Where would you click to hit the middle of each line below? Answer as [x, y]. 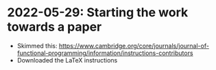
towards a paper [55, 27]
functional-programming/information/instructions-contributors [105, 53]
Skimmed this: [37, 46]
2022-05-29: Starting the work [98, 13]
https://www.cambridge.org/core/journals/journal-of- [134, 46]
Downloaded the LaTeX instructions [67, 60]
